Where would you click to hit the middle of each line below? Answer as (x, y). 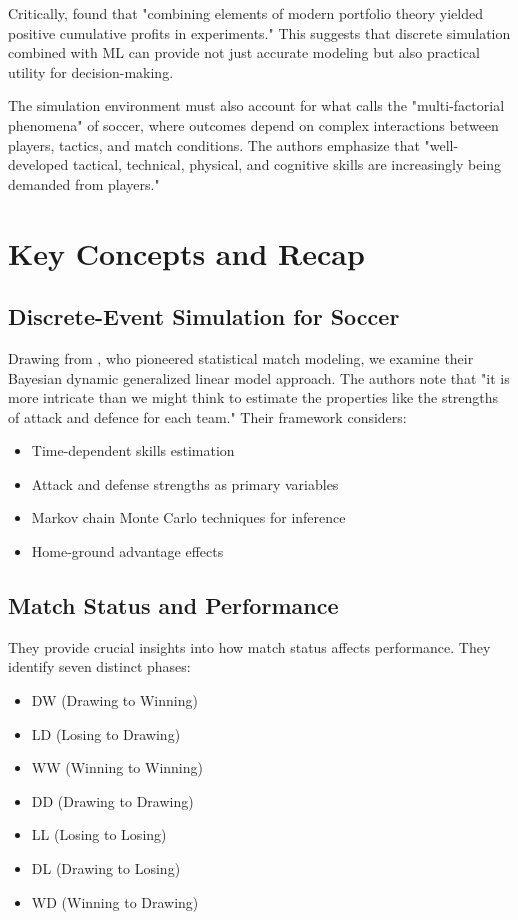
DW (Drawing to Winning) (114, 700)
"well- (441, 144)
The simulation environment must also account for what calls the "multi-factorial (256, 105)
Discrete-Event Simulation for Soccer (204, 316)
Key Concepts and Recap (186, 252)
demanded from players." (84, 183)
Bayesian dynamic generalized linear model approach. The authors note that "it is (259, 377)
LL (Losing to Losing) (99, 834)
